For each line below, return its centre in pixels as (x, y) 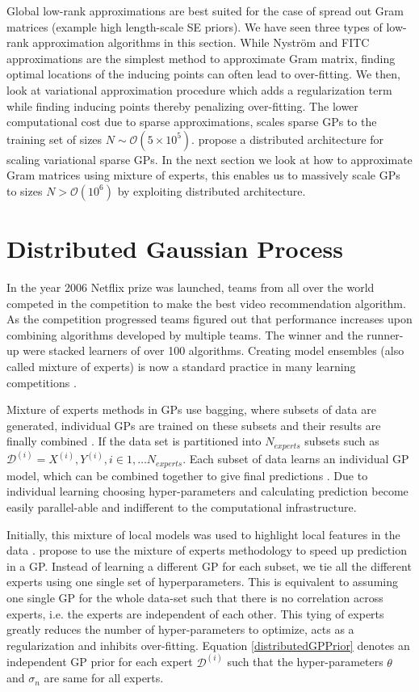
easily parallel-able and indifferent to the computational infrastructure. (182, 506)
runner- (385, 334)
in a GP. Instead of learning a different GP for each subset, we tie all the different (209, 565)
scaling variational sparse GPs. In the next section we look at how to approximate (209, 159)
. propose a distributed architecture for (288, 139)
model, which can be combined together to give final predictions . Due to (187, 475)
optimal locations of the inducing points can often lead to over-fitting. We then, (203, 74)
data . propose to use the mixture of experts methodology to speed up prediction (207, 550)
